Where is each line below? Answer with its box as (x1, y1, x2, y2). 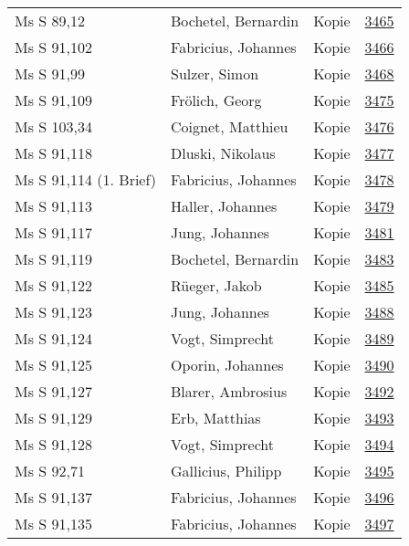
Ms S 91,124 (15, 328, 92, 349)
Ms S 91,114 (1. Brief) (15, 169, 157, 190)
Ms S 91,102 (15, 37, 92, 58)
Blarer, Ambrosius (171, 381, 288, 402)
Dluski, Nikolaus (171, 142, 276, 163)
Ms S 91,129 (15, 407, 92, 428)
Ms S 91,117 (15, 222, 92, 243)
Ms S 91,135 (15, 513, 92, 534)
